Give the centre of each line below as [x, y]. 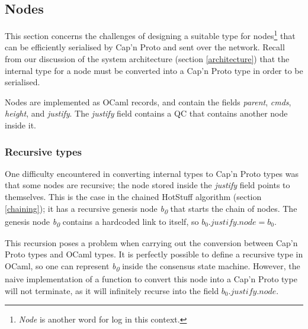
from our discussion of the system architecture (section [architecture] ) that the [147, 59]
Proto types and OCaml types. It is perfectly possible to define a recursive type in [154, 254]
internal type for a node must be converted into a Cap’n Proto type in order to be [154, 70]
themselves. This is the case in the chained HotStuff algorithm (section [133, 197]
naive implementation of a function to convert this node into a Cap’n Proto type [151, 279]
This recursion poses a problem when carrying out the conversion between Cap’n [151, 242]
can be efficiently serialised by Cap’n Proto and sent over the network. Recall [145, 47]
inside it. [20, 125]
